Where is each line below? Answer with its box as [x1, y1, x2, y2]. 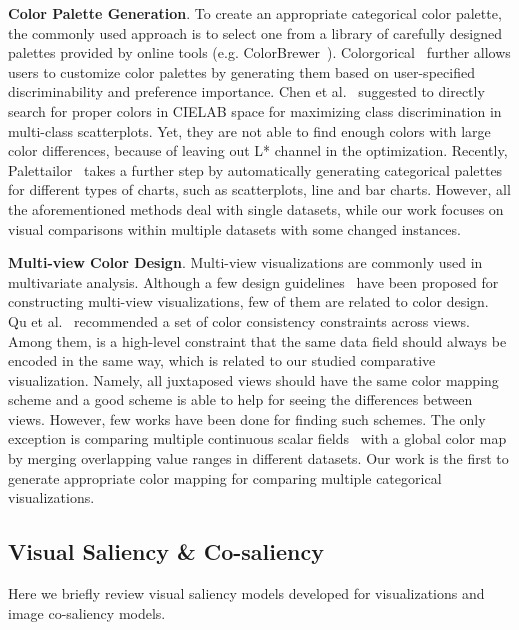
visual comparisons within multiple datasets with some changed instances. [8, 218, 461, 239]
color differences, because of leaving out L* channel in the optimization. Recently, [8, 140, 508, 161]
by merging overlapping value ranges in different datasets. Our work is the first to [8, 448, 509, 469]
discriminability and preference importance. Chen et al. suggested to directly [8, 81, 485, 102]
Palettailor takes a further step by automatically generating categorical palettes [8, 159, 503, 180]
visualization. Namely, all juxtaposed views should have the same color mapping [8, 369, 499, 390]
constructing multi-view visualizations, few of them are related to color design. [8, 291, 489, 312]
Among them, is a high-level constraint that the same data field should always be [8, 330, 507, 351]
